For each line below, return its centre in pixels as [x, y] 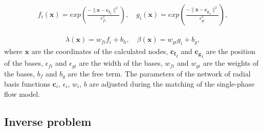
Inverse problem [48, 121]
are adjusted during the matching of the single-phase [172, 84]
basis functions [27, 84]
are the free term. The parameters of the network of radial [159, 73]
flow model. [22, 94]
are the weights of [231, 63]
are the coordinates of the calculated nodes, [100, 51]
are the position [231, 51]
